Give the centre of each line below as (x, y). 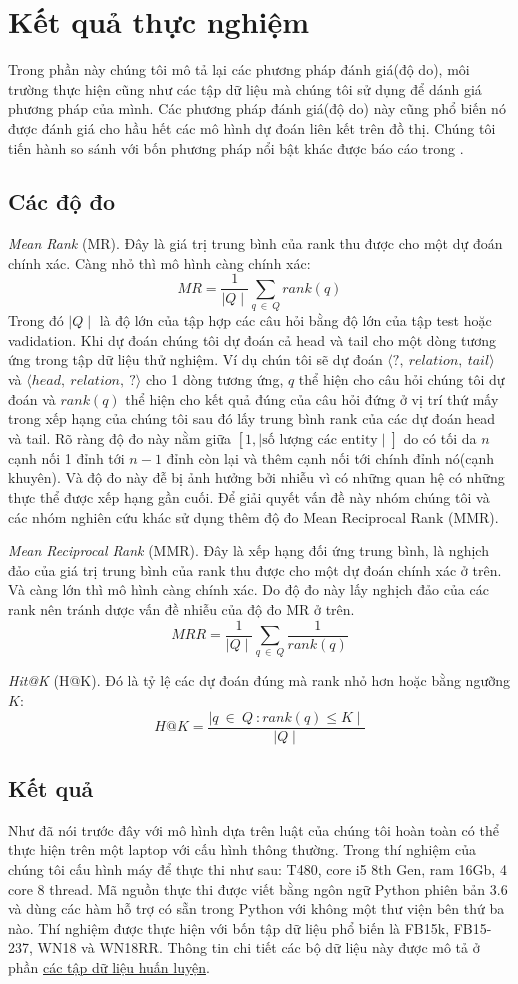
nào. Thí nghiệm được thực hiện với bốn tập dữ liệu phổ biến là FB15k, (229, 927)
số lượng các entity (320, 439)
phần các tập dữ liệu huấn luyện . (109, 967)
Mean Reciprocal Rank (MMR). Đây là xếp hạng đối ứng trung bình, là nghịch (248, 550)
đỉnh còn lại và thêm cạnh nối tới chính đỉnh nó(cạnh (330, 457)
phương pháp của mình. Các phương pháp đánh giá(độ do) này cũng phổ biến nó (257, 108)
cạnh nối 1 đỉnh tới (66, 457)
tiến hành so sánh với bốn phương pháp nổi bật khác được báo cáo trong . (236, 147)
